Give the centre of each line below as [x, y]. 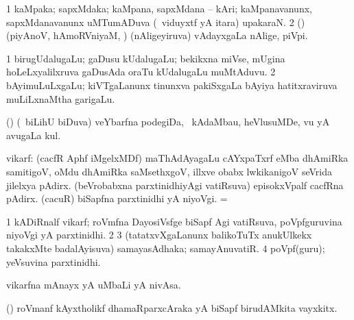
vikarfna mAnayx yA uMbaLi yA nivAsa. [94, 285]
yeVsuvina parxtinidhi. [54, 261]
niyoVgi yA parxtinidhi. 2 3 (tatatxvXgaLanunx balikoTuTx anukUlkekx [159, 235]
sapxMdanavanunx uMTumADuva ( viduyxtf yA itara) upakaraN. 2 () [156, 22]
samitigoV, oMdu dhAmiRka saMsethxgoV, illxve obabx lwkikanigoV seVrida [169, 171]
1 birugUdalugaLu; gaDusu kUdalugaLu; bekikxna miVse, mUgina [146, 58]
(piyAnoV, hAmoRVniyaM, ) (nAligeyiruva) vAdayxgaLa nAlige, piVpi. [157, 35]
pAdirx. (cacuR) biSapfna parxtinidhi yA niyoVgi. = [117, 198]
